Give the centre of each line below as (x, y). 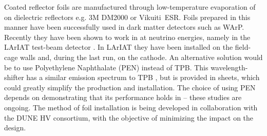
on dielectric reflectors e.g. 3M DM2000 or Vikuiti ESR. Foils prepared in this (127, 17)
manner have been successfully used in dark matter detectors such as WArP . (124, 27)
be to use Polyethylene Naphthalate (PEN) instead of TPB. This (106, 67)
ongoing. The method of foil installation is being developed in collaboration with (131, 107)
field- (243, 47)
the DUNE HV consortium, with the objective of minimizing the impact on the (129, 117)
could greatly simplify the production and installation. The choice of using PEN (130, 87)
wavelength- (229, 67)
